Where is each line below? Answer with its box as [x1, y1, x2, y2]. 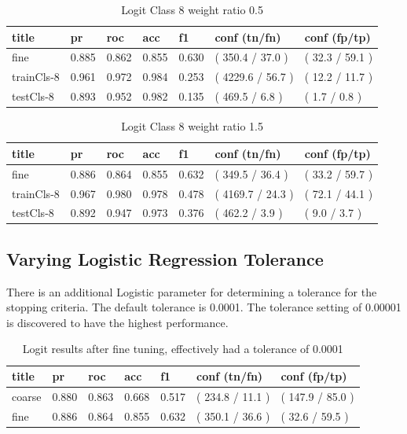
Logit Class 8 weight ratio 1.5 [121, 118, 263, 134]
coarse [12, 388, 42, 404]
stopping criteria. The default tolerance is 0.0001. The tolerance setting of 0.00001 [6, 299, 401, 315]
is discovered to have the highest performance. [6, 314, 229, 330]
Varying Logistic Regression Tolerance [6, 246, 324, 270]
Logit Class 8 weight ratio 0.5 [121, 2, 263, 17]
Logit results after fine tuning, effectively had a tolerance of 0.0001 [22, 340, 343, 357]
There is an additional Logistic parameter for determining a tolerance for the [6, 283, 377, 300]
